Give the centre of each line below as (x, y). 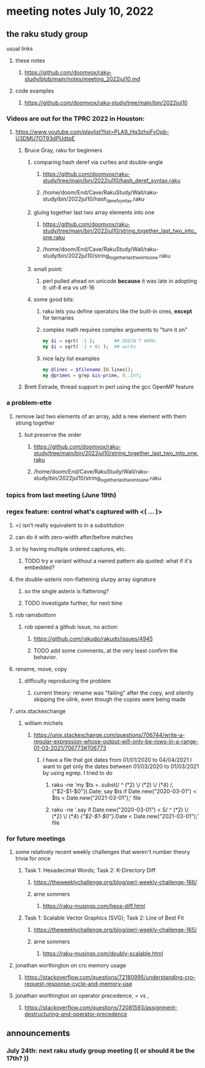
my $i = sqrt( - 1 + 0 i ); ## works (89, 347)
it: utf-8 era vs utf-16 (69, 287)
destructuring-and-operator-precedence (76, 1014)
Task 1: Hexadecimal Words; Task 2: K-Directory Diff (90, 870)
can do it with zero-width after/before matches (74, 537)
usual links (20, 48)
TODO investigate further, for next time (73, 603)
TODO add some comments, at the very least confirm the (106, 650)
